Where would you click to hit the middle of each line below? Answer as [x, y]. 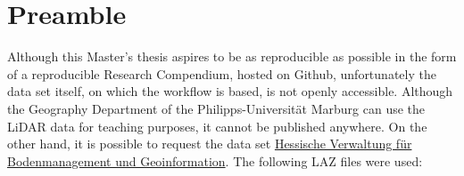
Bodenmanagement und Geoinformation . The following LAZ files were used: [215, 160]
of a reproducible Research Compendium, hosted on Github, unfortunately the [222, 73]
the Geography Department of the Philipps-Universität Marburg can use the [216, 108]
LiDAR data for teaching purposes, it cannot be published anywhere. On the [217, 126]
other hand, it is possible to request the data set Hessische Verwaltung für [210, 144]
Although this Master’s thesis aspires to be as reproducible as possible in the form [232, 56]
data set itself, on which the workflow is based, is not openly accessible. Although [230, 91]
